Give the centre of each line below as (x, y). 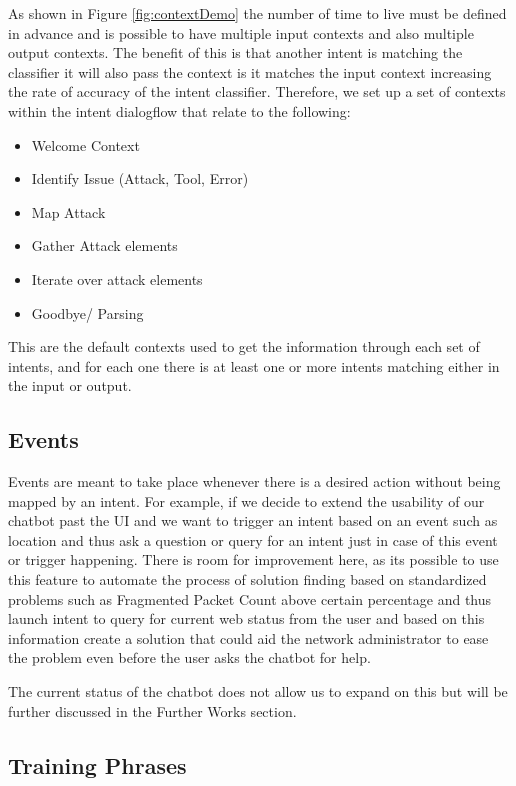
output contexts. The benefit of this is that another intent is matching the (235, 52)
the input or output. (70, 385)
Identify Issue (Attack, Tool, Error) (140, 178)
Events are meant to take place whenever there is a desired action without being (254, 481)
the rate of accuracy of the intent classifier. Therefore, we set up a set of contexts (257, 91)
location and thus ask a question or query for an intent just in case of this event (253, 539)
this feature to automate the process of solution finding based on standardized (247, 579)
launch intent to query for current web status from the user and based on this (246, 618)
